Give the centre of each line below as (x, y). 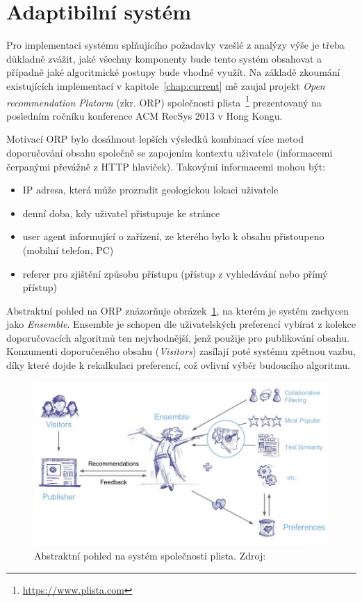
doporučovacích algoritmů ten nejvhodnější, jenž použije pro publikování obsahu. (178, 337)
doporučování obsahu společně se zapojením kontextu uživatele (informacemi (170, 152)
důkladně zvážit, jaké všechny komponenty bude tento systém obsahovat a (164, 58)
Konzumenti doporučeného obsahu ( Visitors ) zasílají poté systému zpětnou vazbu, (181, 351)
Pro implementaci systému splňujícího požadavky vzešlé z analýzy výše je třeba (175, 45)
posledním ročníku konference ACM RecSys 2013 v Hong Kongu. (145, 115)
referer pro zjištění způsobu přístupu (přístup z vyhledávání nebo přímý (175, 273)
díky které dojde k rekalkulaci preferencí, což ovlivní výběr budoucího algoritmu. (178, 365)
